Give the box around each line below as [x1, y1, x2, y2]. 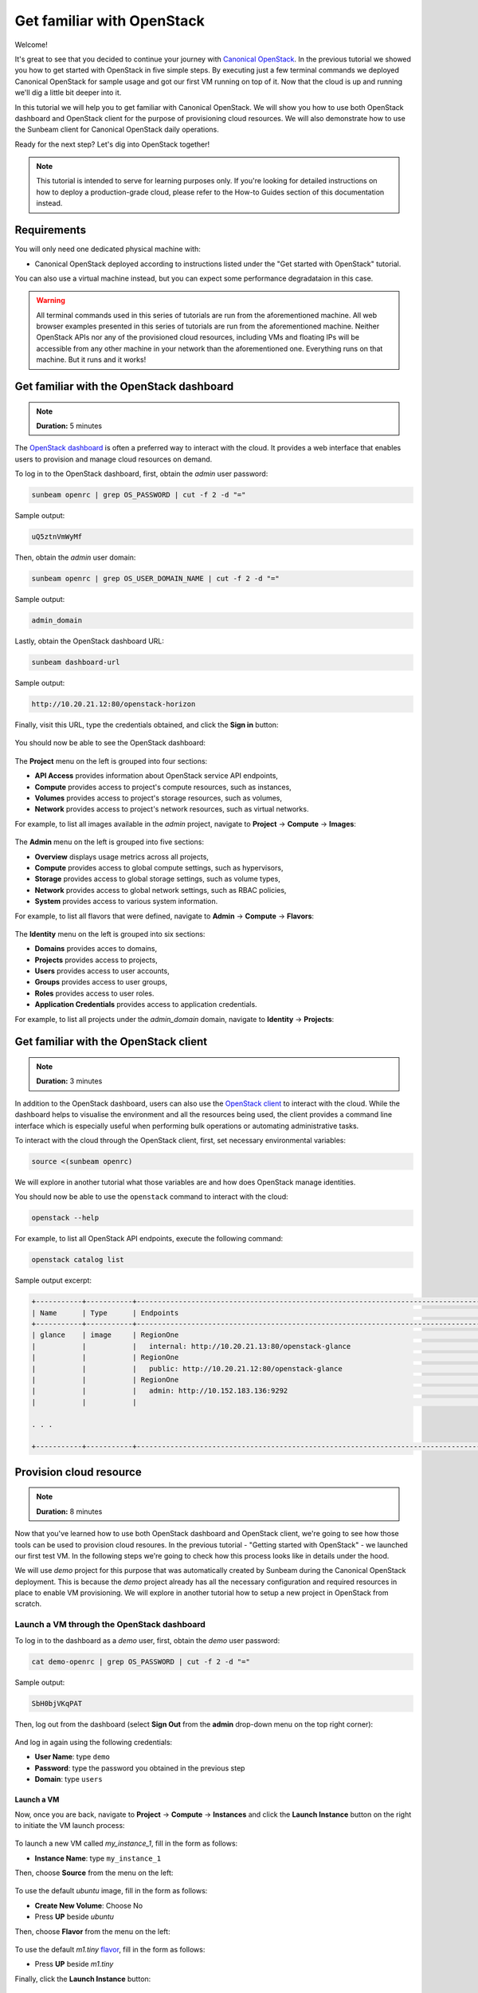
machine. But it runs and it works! [36, 355, 147, 364]
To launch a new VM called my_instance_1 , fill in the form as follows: [14, 1838, 238, 1849]
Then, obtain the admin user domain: [14, 552, 136, 562]
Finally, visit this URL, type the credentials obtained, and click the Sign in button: [14, 720, 279, 729]
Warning [36, 296, 65, 305]
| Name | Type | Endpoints [31, 1308, 179, 1317]
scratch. [14, 1599, 42, 1609]
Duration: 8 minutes [36, 1507, 103, 1516]
